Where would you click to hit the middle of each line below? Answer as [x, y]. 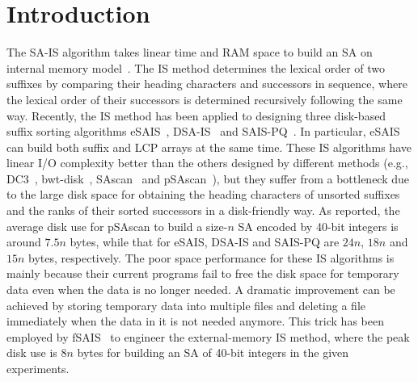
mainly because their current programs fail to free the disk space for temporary [203, 273]
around [24, 242]
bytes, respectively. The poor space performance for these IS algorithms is [211, 257]
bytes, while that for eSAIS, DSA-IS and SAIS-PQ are [205, 242]
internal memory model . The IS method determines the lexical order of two [196, 67]
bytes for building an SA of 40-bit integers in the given [213, 353]
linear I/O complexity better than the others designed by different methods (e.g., [207, 163]
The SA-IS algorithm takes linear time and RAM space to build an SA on [190, 52]
